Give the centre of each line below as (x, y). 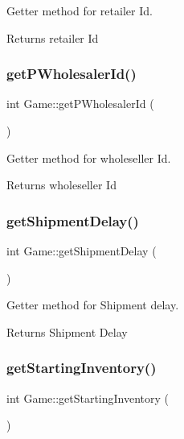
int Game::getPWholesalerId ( (80, 104)
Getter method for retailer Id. (80, 10)
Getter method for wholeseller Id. (89, 157)
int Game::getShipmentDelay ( (82, 251)
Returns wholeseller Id (61, 185)
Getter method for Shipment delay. (93, 305)
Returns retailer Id (53, 37)
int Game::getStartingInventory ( (88, 398)
